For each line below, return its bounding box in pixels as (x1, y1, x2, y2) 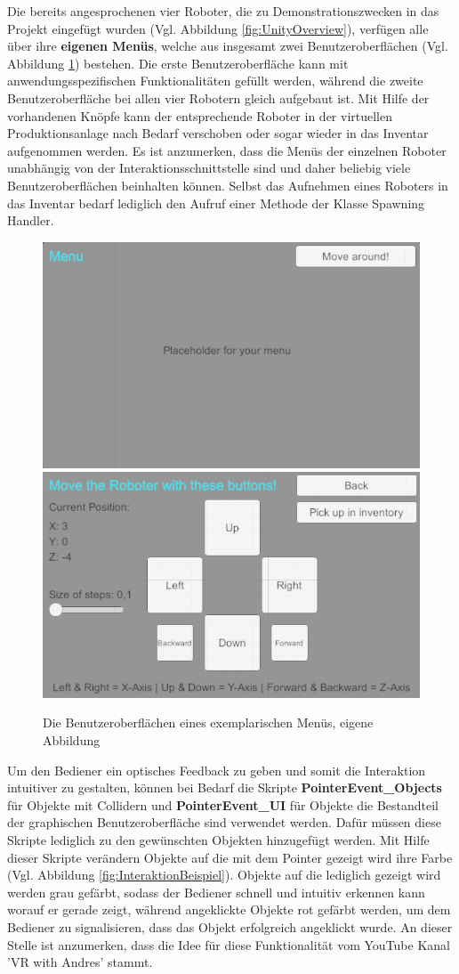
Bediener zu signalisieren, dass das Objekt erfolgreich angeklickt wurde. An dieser (7, 917, 453, 936)
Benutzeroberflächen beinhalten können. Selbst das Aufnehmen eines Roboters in (7, 175, 448, 194)
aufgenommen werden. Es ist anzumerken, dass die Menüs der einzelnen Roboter (7, 141, 447, 159)
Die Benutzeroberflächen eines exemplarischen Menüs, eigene (43, 713, 374, 732)
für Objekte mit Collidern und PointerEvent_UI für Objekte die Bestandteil (7, 795, 439, 814)
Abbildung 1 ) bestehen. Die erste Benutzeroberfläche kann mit (7, 53, 349, 72)
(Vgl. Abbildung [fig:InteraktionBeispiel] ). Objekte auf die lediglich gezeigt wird (7, 865, 441, 884)
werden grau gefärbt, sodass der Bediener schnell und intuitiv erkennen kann (7, 882, 425, 901)
